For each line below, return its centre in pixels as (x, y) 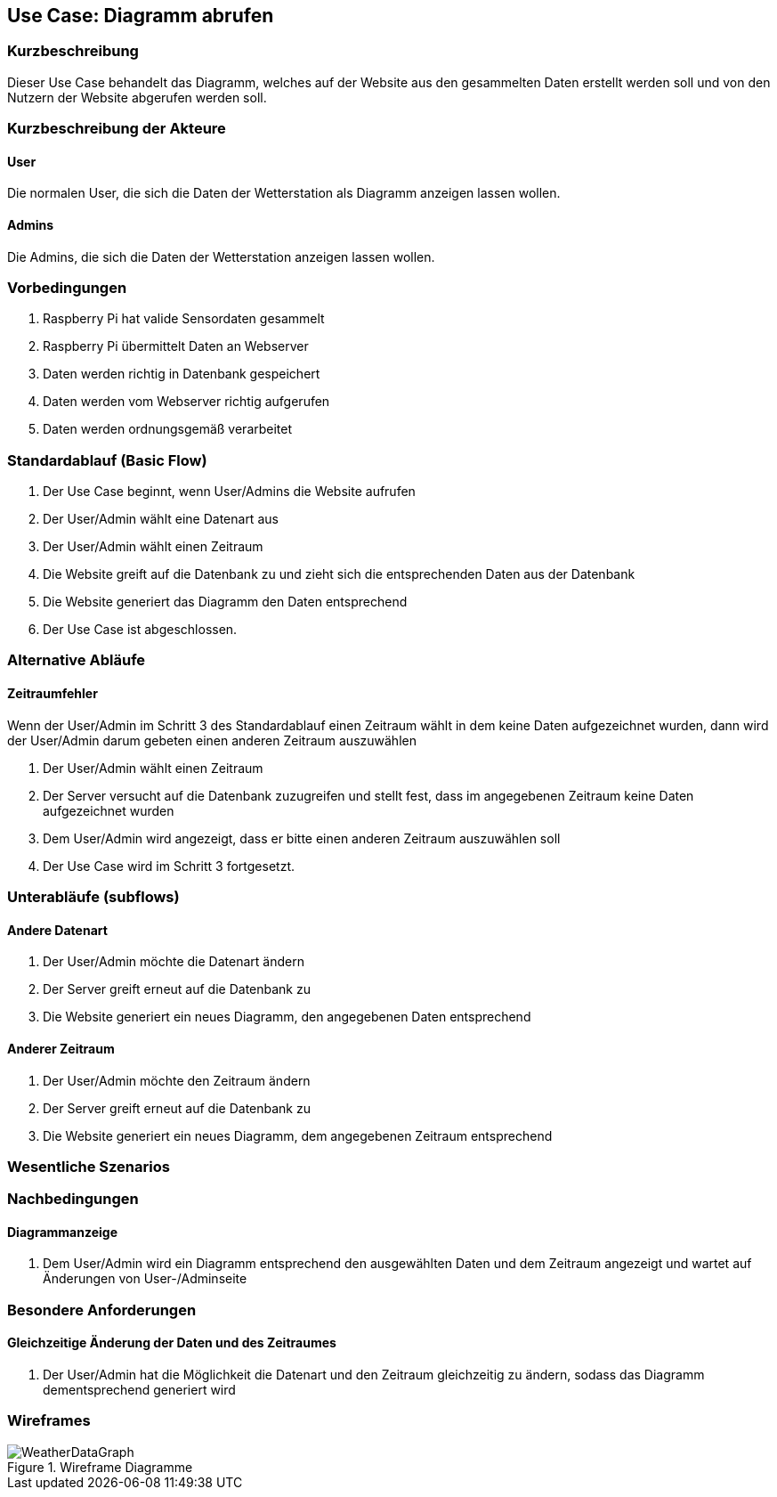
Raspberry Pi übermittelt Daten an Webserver (176, 346)
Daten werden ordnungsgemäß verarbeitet (168, 429)
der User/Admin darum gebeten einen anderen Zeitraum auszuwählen (212, 740)
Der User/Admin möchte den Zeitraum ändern (177, 1080)
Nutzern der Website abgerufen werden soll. (137, 97)
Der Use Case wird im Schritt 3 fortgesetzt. (169, 866)
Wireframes (49, 1421)
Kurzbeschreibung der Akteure (117, 129)
